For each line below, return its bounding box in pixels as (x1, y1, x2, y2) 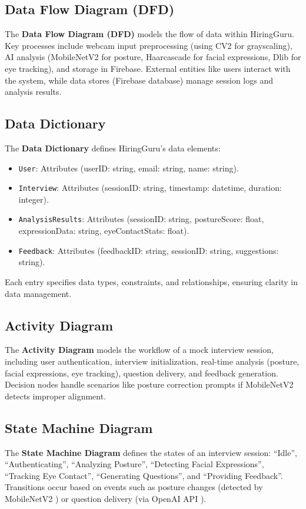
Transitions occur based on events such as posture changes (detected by (5, 481, 263, 493)
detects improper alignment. (5, 389, 107, 402)
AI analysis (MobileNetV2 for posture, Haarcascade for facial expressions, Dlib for (5, 51, 301, 63)
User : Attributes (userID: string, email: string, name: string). (18, 161, 239, 174)
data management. (5, 287, 72, 299)
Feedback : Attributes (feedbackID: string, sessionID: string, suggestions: (18, 244, 279, 256)
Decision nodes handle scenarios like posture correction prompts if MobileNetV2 (5, 378, 294, 391)
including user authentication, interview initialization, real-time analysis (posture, (5, 355, 300, 367)
